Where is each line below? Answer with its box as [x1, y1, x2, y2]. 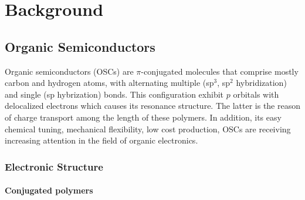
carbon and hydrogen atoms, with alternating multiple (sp [5, 76, 214, 89]
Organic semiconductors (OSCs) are [5, 65, 134, 77]
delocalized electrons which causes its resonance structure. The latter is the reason [5, 99, 300, 112]
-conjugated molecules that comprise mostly [141, 65, 299, 77]
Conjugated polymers [5, 184, 93, 196]
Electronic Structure [5, 159, 103, 174]
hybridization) [236, 76, 287, 89]
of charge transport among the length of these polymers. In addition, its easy [5, 111, 282, 123]
